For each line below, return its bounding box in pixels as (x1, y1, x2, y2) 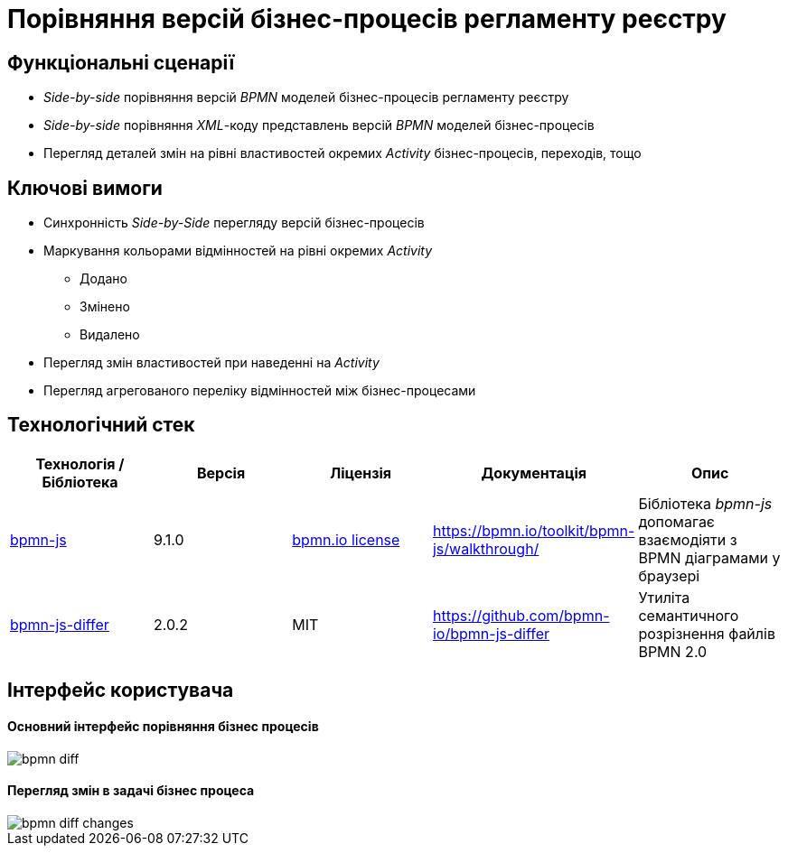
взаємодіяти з (638, 530, 737, 549)
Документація (481, 463, 586, 482)
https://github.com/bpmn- (432, 606, 610, 625)
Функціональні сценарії (7, 51, 235, 74)
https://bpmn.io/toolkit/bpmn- (432, 521, 635, 540)
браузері (638, 566, 700, 585)
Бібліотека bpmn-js (638, 494, 773, 513)
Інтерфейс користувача (7, 679, 234, 702)
